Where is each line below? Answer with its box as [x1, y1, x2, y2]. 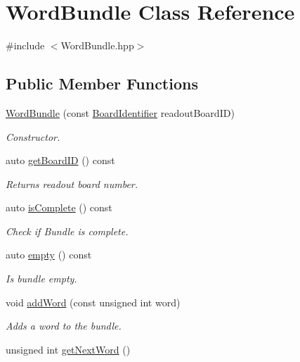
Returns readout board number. [6, 176, 138, 191]
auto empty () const [6, 247, 92, 262]
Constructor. [6, 129, 60, 144]
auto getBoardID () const [6, 153, 115, 168]
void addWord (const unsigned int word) [6, 294, 181, 309]
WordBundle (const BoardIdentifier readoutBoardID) [6, 105, 235, 120]
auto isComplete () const [6, 200, 112, 215]
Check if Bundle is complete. [6, 223, 129, 238]
